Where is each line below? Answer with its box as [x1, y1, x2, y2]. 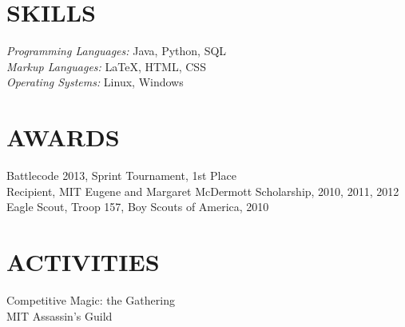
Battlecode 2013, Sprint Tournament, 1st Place [6, 167, 236, 184]
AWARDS [6, 121, 120, 154]
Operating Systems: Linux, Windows [6, 74, 184, 90]
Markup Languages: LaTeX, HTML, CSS [6, 58, 206, 74]
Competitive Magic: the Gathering [6, 291, 175, 308]
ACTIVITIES [6, 245, 160, 277]
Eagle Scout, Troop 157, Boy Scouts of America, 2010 [6, 198, 269, 215]
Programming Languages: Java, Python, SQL [6, 42, 227, 59]
